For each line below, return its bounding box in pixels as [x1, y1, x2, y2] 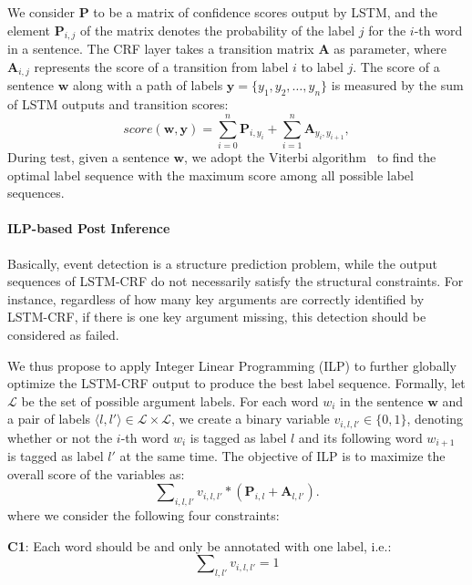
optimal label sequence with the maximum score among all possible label [7, 165, 414, 184]
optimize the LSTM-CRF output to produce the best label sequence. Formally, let [7, 374, 466, 393]
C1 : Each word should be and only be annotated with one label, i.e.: [7, 536, 392, 555]
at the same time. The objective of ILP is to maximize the [119, 446, 446, 466]
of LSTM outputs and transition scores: [7, 95, 229, 114]
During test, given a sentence [7, 147, 169, 166]
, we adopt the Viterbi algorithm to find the [184, 147, 436, 166]
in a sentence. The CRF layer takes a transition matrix [7, 39, 314, 58]
